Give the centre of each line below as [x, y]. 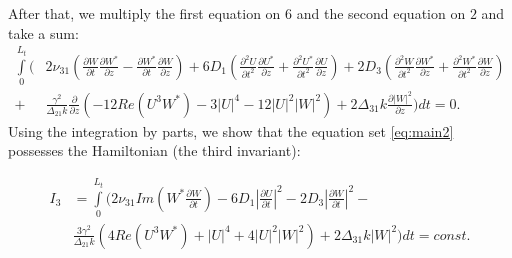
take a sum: [43, 32]
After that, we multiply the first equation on [144, 13]
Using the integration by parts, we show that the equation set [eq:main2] [231, 130]
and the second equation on [381, 13]
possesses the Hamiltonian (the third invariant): [154, 150]
